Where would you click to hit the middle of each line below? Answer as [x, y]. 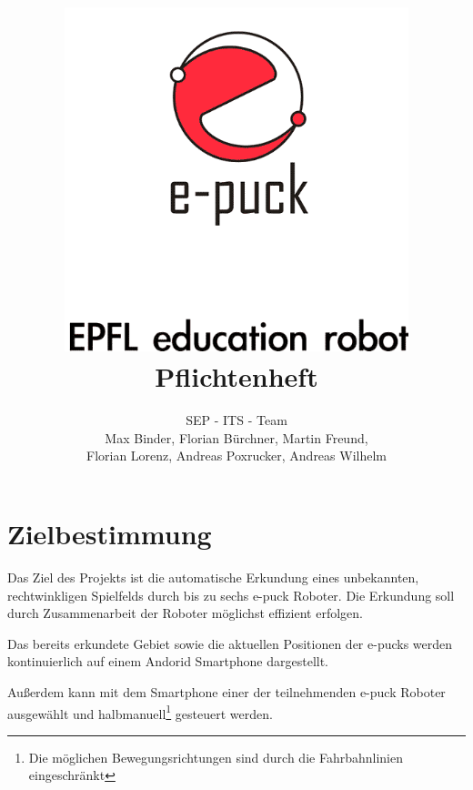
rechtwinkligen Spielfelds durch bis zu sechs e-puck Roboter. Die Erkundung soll [231, 595]
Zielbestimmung [110, 534]
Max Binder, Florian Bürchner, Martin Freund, [236, 437]
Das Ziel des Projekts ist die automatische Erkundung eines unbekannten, [213, 577]
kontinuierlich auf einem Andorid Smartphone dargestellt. [168, 661]
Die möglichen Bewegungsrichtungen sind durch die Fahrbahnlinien [216, 757]
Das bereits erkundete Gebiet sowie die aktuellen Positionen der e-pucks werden [230, 643]
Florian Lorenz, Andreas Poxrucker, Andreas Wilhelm [236, 456]
